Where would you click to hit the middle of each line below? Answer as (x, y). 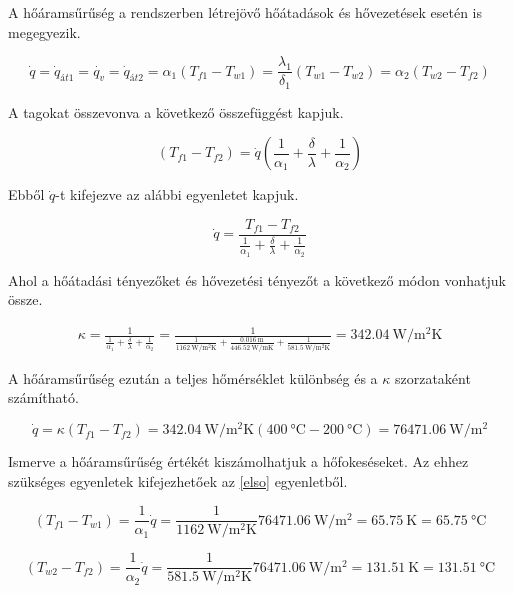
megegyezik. (44, 31)
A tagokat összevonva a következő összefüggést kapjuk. (176, 111)
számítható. (43, 397)
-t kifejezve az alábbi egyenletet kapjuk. (177, 194)
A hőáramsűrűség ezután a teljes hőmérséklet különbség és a (193, 377)
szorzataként (432, 377)
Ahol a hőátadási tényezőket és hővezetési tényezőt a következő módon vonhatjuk (257, 279)
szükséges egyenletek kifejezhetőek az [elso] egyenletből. (178, 480)
